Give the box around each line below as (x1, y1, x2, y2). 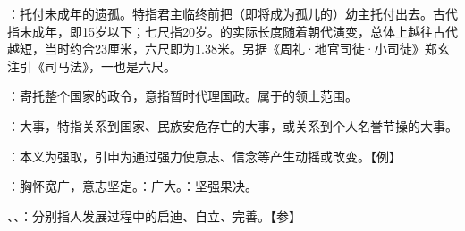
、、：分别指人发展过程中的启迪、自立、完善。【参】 (7, 206, 301, 225)
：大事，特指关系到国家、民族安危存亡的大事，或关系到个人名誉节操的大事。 (7, 116, 458, 135)
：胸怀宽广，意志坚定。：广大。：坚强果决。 (7, 177, 258, 195)
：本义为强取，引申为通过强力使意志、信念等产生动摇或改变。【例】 (7, 146, 402, 165)
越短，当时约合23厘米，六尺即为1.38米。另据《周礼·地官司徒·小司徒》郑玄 (7, 39, 450, 58)
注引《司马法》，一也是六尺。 (7, 56, 176, 75)
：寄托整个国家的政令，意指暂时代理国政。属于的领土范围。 (7, 87, 358, 105)
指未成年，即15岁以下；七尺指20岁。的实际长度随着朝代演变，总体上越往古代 (7, 21, 458, 40)
